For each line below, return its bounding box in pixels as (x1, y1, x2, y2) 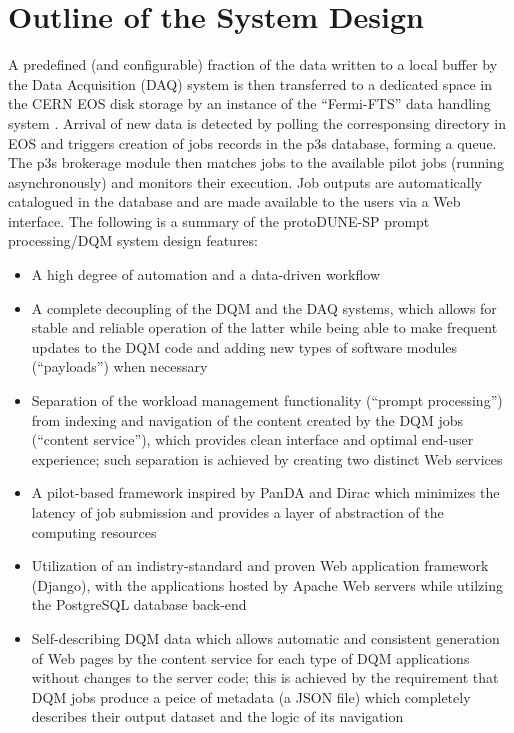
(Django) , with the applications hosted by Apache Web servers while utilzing (31, 574, 503, 595)
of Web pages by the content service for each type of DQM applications (31, 647, 470, 668)
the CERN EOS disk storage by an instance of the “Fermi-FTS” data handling (8, 93, 491, 114)
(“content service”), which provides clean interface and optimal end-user (31, 429, 474, 450)
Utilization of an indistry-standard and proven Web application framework (31, 555, 489, 576)
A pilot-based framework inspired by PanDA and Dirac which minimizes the (31, 482, 500, 503)
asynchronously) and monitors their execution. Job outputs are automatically (8, 171, 482, 192)
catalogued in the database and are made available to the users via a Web (8, 191, 461, 212)
